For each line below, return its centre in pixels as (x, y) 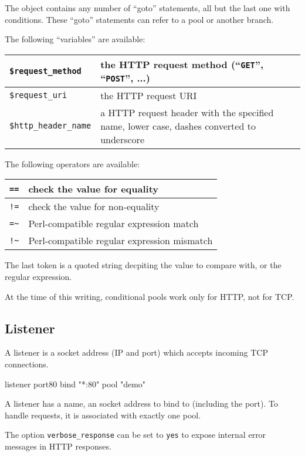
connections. (27, 364)
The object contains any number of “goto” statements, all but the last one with (148, 8)
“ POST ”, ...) (125, 77)
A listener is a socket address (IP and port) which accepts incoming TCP (136, 352)
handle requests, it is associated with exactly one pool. (103, 415)
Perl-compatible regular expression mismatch (121, 241)
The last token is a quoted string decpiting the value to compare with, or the (143, 265)
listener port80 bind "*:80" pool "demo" (75, 384)
